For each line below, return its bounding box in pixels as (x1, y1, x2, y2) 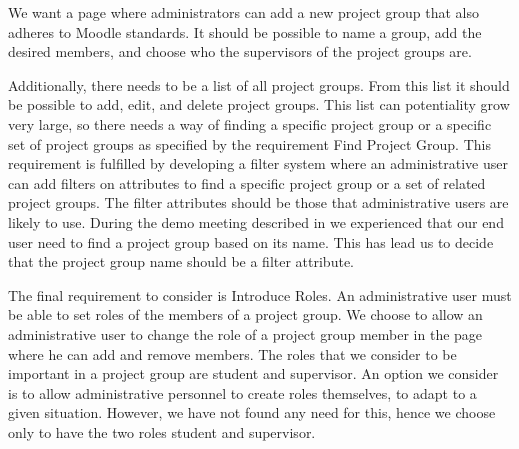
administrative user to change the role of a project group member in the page (8, 323, 483, 344)
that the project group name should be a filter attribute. (8, 251, 354, 272)
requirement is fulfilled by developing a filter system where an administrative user (8, 153, 508, 174)
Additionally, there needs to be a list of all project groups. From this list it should (8, 74, 510, 95)
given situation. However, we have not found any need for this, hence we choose (8, 402, 496, 423)
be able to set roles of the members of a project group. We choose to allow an (8, 304, 483, 325)
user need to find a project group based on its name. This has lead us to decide (8, 231, 494, 252)
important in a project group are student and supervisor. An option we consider (8, 363, 499, 384)
